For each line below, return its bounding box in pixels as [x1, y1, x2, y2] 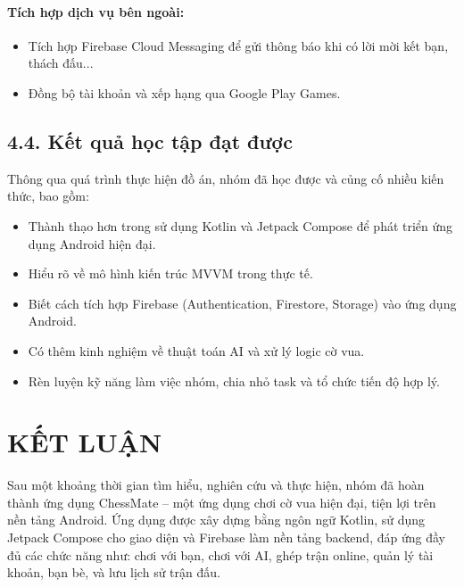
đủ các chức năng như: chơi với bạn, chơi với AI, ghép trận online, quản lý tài [7, 545, 434, 564]
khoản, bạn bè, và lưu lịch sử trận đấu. [7, 563, 220, 582]
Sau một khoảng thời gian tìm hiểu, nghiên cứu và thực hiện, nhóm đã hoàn [7, 475, 425, 494]
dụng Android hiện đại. [28, 234, 156, 252]
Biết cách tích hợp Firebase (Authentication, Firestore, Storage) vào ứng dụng [28, 293, 457, 312]
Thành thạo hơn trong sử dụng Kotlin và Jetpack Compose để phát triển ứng [28, 216, 453, 235]
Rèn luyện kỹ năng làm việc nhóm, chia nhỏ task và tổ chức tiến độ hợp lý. [28, 371, 440, 390]
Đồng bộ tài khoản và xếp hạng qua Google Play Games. [28, 83, 341, 102]
